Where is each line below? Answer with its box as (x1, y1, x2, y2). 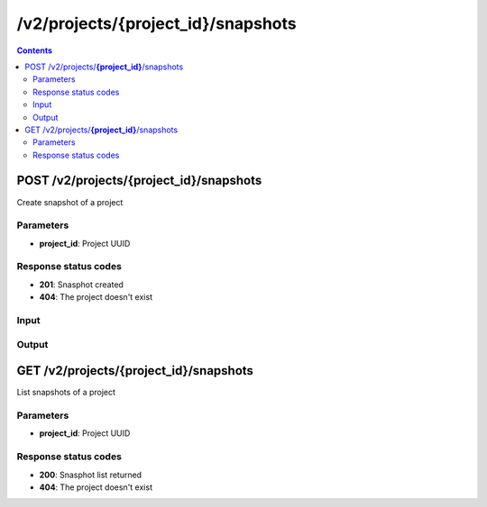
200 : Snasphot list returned (39, 469, 142, 480)
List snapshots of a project (16, 387, 116, 398)
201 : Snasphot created (39, 279, 124, 290)
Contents (16, 45, 53, 56)
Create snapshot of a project (16, 196, 124, 207)
